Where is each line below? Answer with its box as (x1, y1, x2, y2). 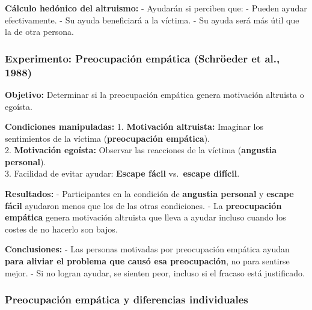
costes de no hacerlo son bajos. (5, 222, 118, 235)
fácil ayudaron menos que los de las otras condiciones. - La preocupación (5, 199, 282, 211)
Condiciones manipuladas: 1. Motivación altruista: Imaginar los (5, 120, 264, 133)
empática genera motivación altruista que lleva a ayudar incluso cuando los (5, 211, 286, 223)
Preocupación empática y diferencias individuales (5, 292, 248, 307)
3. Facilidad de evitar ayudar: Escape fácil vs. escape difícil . (5, 167, 240, 180)
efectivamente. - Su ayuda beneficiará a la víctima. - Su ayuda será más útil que (5, 13, 299, 26)
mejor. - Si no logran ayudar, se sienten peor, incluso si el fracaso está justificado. (5, 266, 305, 279)
